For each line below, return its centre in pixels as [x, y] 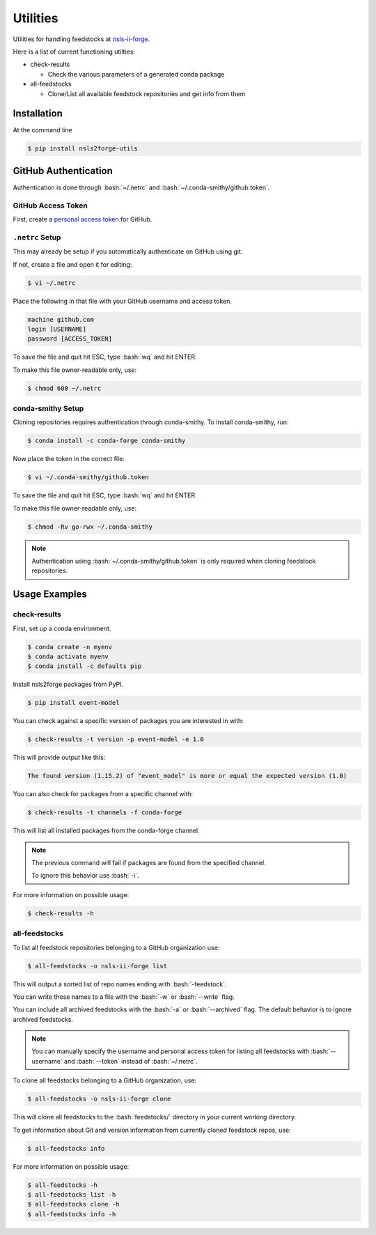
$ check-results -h [61, 913]
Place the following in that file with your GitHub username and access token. [123, 301]
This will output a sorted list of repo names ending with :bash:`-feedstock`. [120, 984]
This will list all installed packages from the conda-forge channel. [106, 831]
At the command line [42, 130]
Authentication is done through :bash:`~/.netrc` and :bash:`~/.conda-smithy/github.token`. [141, 187]
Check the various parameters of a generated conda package [136, 74]
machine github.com [61, 319]
